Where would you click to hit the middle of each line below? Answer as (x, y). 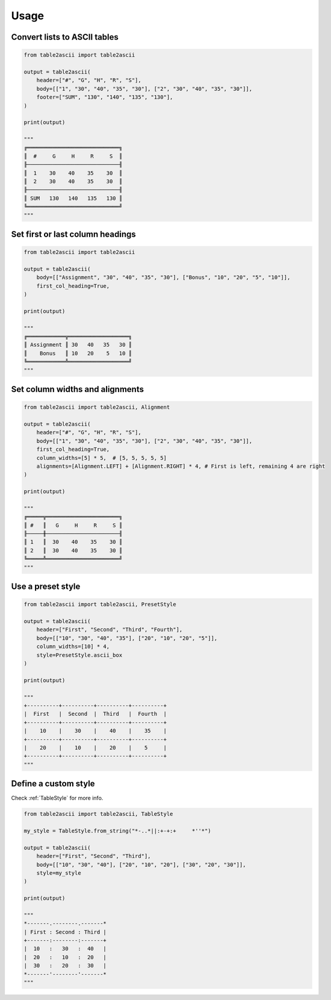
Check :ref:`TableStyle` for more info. (57, 798)
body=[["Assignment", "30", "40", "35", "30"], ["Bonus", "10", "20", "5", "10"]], (163, 278)
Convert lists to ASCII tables (65, 37)
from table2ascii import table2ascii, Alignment (97, 407)
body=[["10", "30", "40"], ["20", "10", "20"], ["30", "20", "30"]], (141, 865)
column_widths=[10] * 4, (73, 647)
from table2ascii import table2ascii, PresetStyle (100, 604)
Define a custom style (53, 784)
